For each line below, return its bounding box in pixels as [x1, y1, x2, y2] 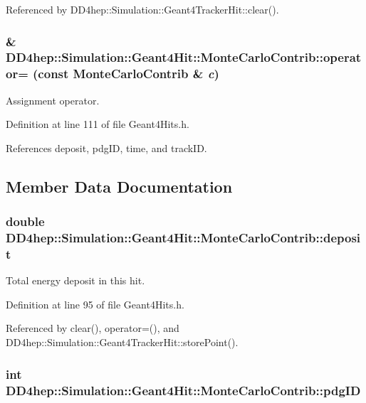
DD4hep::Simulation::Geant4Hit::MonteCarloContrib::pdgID [6, 381, 361, 399]
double [6, 213, 45, 230]
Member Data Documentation [6, 175, 233, 197]
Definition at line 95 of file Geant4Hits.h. [6, 296, 184, 311]
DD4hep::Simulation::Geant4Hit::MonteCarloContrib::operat [6, 48, 362, 66]
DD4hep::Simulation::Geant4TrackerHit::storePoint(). [6, 335, 239, 350]
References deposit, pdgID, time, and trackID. [6, 140, 207, 155]
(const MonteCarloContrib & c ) [33, 65, 219, 82]
